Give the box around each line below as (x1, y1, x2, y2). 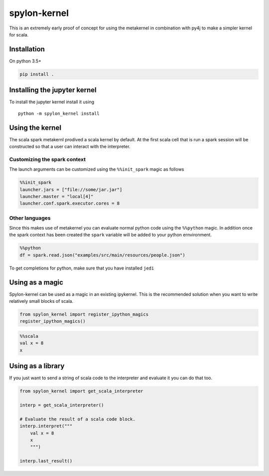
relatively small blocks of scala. (9, 298, 74, 304)
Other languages (9, 215, 51, 222)
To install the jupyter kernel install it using (9, 99, 95, 105)
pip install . (19, 71, 54, 77)
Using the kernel (9, 123, 62, 132)
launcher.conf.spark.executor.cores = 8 (19, 201, 120, 207)
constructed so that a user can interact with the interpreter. (9, 144, 131, 150)
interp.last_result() (19, 458, 73, 464)
